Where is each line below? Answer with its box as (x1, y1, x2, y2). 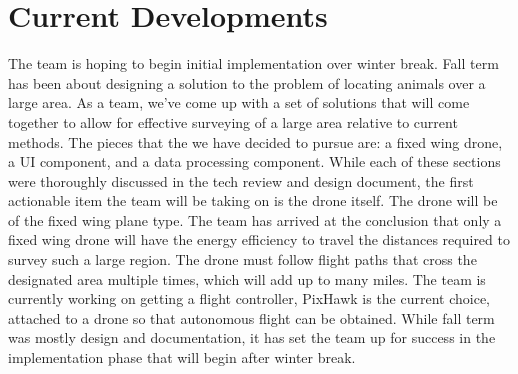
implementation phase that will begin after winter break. (8, 347, 356, 368)
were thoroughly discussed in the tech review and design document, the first (8, 170, 474, 191)
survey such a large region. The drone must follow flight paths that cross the (8, 249, 477, 270)
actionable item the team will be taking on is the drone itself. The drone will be (8, 190, 498, 211)
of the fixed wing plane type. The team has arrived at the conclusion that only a (8, 209, 502, 230)
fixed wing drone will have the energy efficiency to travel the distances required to (8, 229, 510, 250)
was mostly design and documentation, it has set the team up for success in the (8, 327, 496, 348)
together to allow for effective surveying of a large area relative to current (8, 111, 458, 132)
